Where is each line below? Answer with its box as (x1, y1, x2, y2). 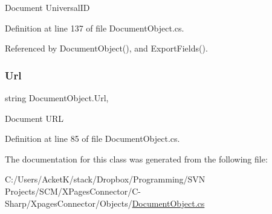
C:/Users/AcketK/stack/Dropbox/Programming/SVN (5, 173, 206, 186)
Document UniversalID (5, 1, 90, 13)
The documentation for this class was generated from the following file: (5, 152, 268, 165)
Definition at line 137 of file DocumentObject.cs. (5, 21, 184, 34)
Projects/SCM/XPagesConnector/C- (5, 184, 141, 197)
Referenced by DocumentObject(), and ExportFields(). (5, 42, 208, 55)
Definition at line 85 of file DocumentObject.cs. (5, 132, 180, 145)
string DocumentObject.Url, (5, 92, 109, 104)
